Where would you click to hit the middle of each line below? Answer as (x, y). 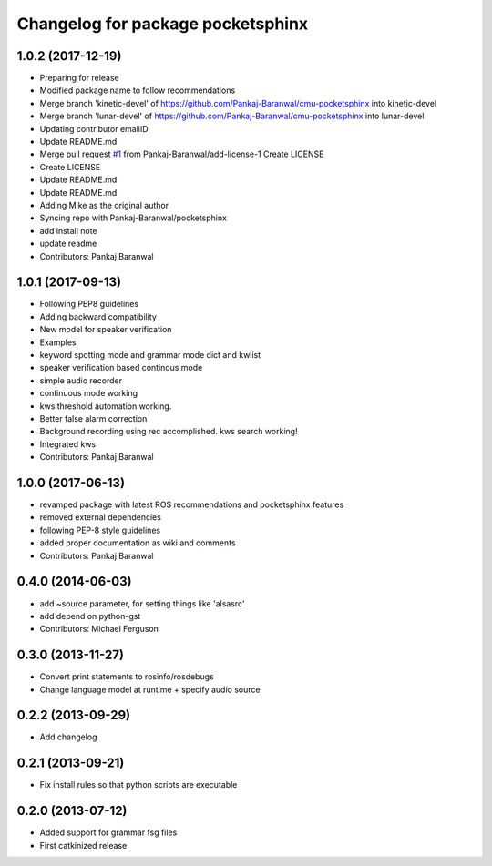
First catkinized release (83, 845)
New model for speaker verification (106, 330)
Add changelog (68, 737)
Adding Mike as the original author (104, 205)
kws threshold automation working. (106, 406)
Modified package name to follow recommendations (138, 90)
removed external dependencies (100, 517)
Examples (58, 342)
